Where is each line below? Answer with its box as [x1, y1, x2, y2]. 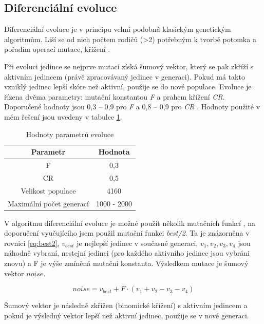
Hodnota [98, 146, 130, 157]
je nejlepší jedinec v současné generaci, [77, 237, 198, 248]
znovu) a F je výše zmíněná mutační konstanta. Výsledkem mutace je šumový [4, 257, 249, 268]
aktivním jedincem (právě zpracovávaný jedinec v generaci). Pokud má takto [4, 71, 245, 82]
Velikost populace [21, 185, 76, 196]
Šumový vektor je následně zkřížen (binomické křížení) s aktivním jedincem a [4, 300, 248, 311]
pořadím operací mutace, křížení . [4, 44, 110, 54]
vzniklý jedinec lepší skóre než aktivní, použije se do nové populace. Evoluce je [4, 81, 252, 92]
